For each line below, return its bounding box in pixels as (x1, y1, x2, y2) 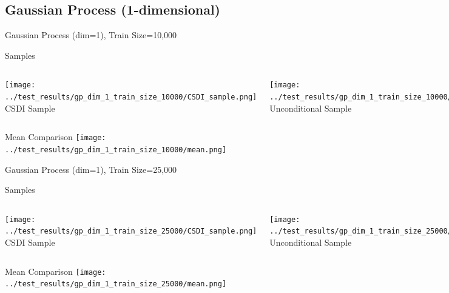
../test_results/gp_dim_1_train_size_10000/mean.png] (5, 145, 227, 154)
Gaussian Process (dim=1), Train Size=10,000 (5, 29, 177, 41)
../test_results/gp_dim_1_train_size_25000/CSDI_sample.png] (5, 227, 257, 236)
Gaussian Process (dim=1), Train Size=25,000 (5, 163, 177, 175)
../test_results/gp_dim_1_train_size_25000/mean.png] (5, 280, 227, 289)
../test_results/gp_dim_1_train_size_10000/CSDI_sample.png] (5, 93, 257, 102)
